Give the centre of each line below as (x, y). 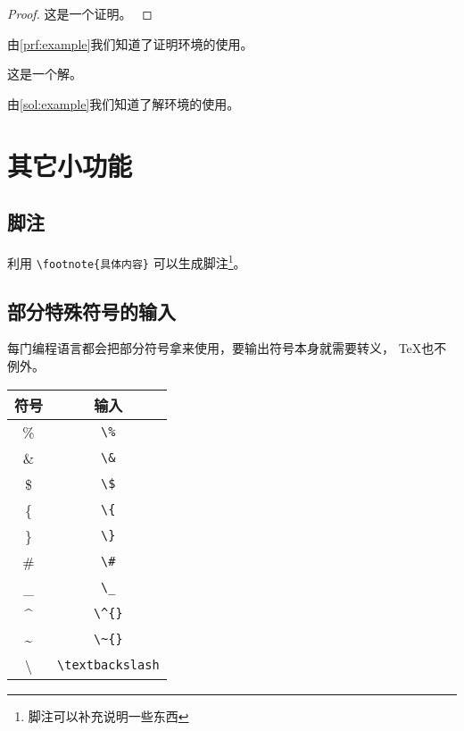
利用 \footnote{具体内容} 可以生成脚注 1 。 (127, 261)
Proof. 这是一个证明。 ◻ (80, 13)
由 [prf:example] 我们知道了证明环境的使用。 (130, 43)
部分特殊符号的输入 (91, 311)
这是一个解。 (45, 74)
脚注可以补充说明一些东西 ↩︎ (108, 715)
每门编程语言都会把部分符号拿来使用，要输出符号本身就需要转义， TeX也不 (227, 348)
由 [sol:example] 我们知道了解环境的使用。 (124, 103)
